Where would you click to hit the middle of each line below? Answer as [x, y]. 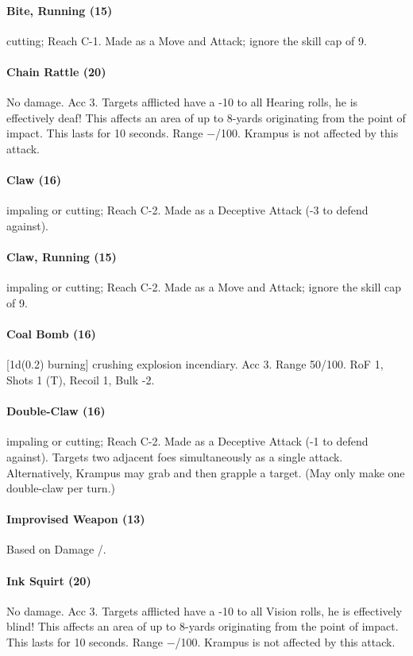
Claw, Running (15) [62, 257]
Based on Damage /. [56, 549]
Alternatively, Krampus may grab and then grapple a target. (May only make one [206, 472]
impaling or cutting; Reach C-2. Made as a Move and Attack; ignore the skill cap [204, 287]
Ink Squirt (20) [49, 580]
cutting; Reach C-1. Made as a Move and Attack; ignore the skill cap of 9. [187, 40]
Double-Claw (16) [56, 411]
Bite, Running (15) [60, 10]
